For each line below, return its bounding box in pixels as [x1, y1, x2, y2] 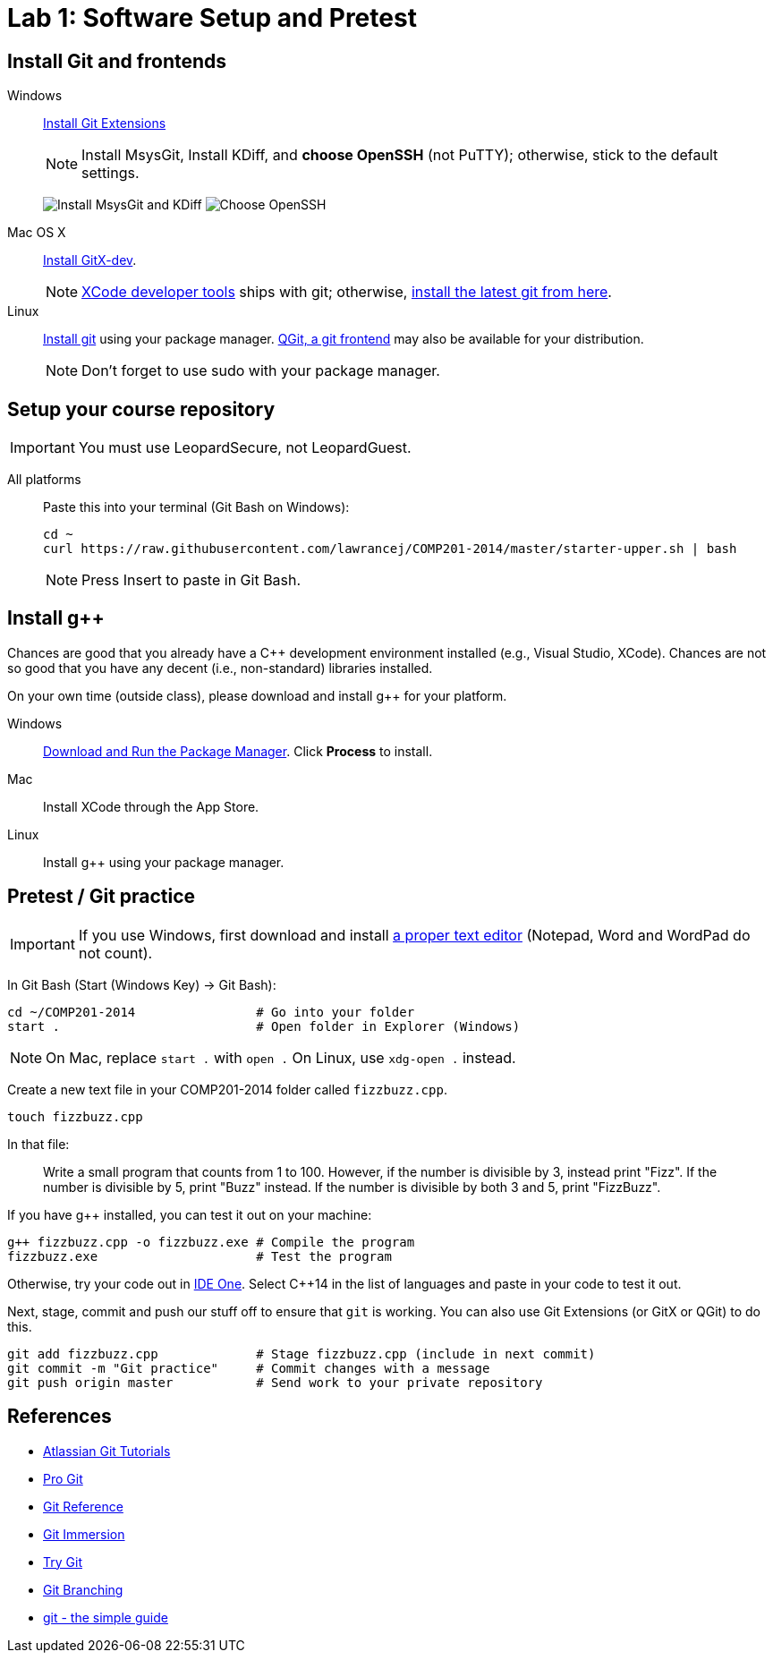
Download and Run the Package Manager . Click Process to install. [43, 743, 433, 759]
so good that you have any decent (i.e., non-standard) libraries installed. [7, 660, 433, 676]
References [7, 1405, 112, 1428]
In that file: [7, 1136, 70, 1152]
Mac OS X [7, 225, 66, 241]
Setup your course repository [7, 397, 276, 421]
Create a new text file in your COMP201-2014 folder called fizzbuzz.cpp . [7, 1081, 447, 1097]
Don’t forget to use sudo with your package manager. [81, 362, 440, 380]
